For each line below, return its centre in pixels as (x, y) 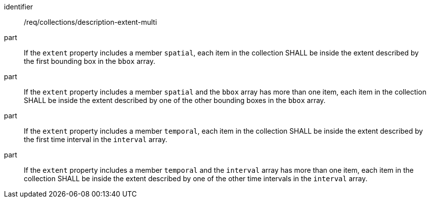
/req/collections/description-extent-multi (91, 22)
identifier (19, 7)
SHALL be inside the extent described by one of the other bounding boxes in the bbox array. (175, 100)
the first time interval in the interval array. (96, 139)
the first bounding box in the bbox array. (90, 61)
